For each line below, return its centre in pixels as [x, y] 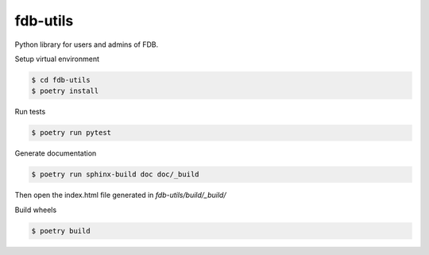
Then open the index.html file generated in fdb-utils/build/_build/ [120, 195]
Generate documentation [56, 153]
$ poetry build [61, 231]
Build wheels [36, 210]
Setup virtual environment [57, 59]
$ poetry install [65, 91]
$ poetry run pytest [71, 133]
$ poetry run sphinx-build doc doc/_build [115, 174]
